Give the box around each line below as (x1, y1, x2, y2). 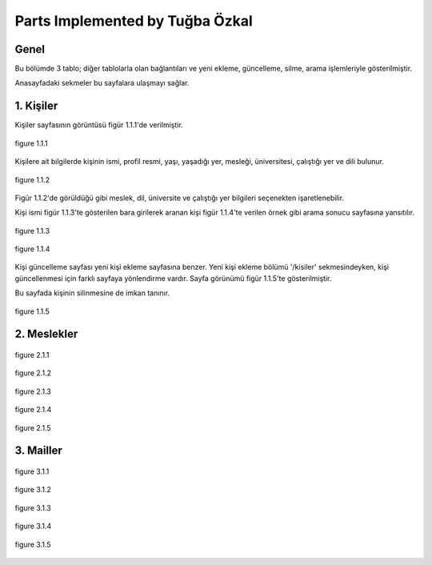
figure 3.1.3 (14, 503, 51, 512)
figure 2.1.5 (14, 423, 51, 432)
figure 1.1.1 (14, 138, 48, 148)
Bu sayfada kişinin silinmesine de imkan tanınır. (14, 288, 170, 298)
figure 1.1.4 (14, 244, 50, 254)
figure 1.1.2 (14, 174, 50, 184)
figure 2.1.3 (14, 387, 51, 396)
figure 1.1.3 (14, 226, 50, 235)
